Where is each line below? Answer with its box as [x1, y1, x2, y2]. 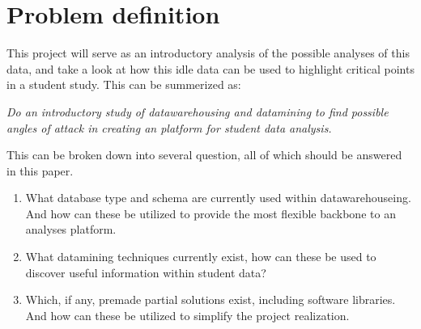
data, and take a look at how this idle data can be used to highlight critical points [6, 60, 415, 77]
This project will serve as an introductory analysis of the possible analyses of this [6, 44, 410, 61]
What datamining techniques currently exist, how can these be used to [25, 248, 376, 265]
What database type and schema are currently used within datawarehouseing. [25, 189, 411, 206]
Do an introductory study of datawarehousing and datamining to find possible [6, 103, 389, 120]
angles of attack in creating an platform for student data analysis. [6, 119, 332, 136]
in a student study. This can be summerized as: [6, 76, 241, 93]
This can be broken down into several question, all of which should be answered [6, 146, 402, 163]
